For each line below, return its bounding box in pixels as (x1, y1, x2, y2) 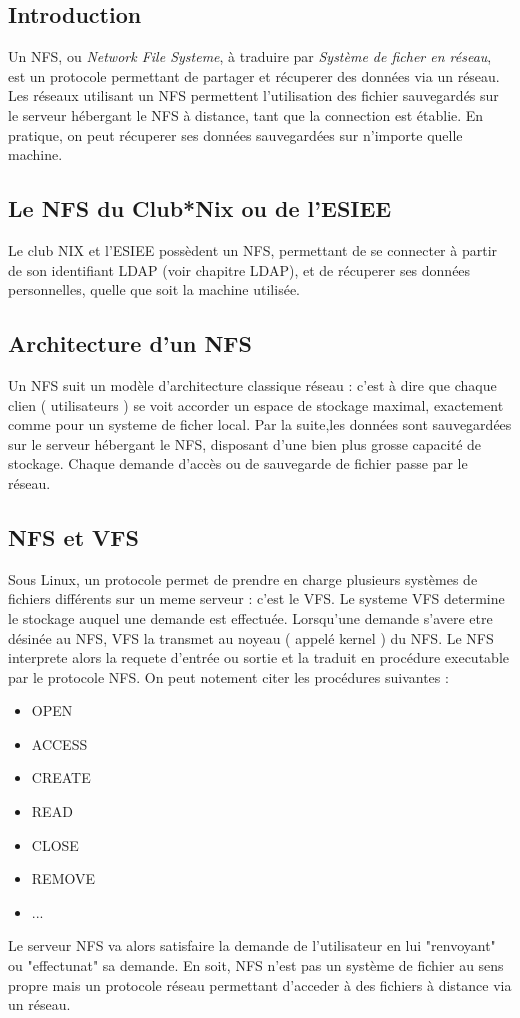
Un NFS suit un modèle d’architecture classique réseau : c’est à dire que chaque (8, 374, 497, 395)
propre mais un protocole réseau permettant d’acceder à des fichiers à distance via (8, 974, 512, 995)
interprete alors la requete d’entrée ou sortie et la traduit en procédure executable (8, 647, 509, 668)
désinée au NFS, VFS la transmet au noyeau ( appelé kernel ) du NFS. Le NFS (8, 627, 494, 648)
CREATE (31, 767, 91, 788)
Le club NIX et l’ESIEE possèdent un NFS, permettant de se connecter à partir (8, 239, 498, 260)
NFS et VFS (8, 521, 139, 552)
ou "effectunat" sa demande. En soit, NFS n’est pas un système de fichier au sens (8, 955, 504, 976)
